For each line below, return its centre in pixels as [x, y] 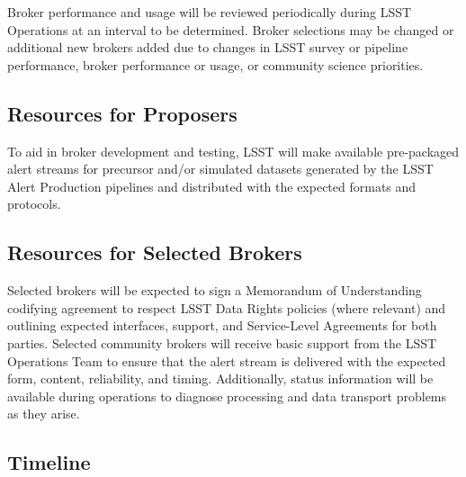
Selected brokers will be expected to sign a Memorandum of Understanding [215, 290]
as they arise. [44, 414]
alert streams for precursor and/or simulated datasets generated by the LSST [220, 169]
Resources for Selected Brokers [155, 252]
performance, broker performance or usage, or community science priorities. [215, 64]
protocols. [34, 204]
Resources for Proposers [122, 113]
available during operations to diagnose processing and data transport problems [227, 396]
